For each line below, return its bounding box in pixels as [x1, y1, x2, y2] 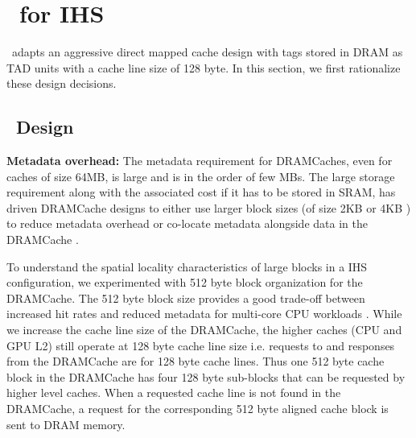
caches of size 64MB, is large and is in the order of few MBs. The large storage [6, 167, 395, 184]
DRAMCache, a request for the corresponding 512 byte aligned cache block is [6, 400, 389, 417]
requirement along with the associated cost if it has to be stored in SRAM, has [6, 184, 396, 200]
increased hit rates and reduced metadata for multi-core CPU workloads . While [6, 305, 402, 322]
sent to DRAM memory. [6, 415, 126, 432]
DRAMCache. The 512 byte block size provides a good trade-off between [6, 289, 365, 306]
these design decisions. [6, 75, 117, 92]
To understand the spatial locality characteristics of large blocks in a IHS [6, 258, 368, 275]
